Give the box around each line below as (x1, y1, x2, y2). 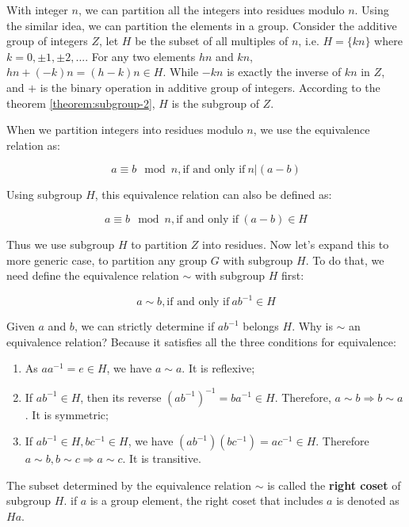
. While (162, 63, 199, 80)
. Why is (292, 318, 333, 334)
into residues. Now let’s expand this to (202, 235, 389, 252)
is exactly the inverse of (227, 63, 342, 80)
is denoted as (336, 492, 399, 509)
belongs (243, 318, 279, 334)
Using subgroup (6, 186, 82, 203)
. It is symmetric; (25, 406, 109, 422)
